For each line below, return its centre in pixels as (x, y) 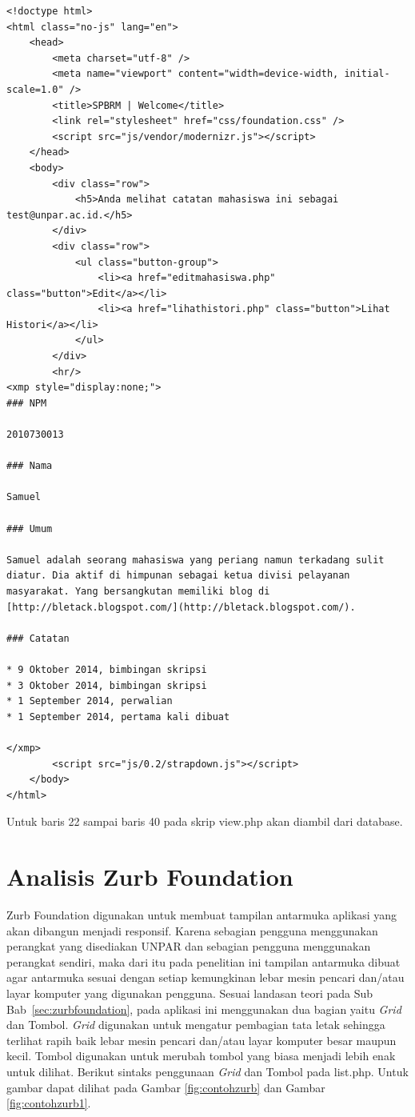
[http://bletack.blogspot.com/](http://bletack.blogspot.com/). (181, 607)
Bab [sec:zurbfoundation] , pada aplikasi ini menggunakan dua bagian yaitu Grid (204, 1009)
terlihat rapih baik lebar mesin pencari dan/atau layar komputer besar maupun (202, 1040)
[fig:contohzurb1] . (49, 1103)
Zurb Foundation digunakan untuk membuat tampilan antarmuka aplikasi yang (202, 915)
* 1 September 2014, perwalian (90, 701)
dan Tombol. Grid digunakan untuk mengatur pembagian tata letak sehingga (196, 1025)
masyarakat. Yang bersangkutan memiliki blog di (138, 591)
